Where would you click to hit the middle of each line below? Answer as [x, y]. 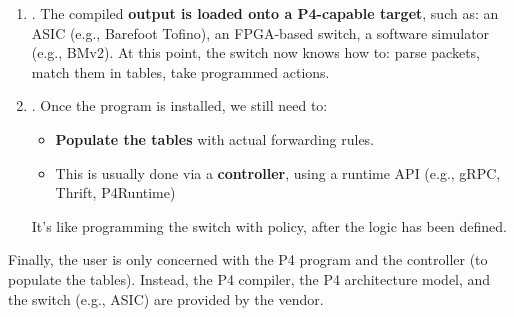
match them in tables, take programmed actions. [180, 71]
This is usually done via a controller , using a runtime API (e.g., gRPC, [278, 172]
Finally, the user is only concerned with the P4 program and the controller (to [248, 259]
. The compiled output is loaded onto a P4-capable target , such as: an [265, 13]
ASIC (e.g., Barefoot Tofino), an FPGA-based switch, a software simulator [260, 32]
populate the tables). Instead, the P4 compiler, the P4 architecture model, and [249, 278]
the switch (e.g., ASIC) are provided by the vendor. [166, 298]
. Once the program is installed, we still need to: [179, 105]
